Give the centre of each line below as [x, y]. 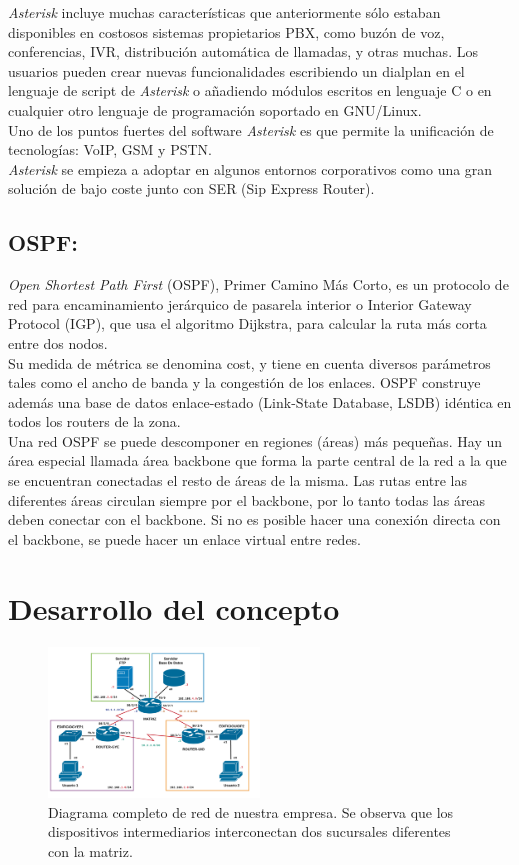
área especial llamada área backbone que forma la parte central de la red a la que [257, 460]
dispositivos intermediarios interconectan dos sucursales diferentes [249, 831]
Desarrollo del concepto [174, 607]
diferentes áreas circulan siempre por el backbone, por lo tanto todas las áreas [247, 499]
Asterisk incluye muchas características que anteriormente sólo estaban [224, 12]
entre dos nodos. [58, 342]
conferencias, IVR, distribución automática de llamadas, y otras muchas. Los [243, 51]
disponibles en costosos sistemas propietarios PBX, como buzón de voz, [226, 31]
